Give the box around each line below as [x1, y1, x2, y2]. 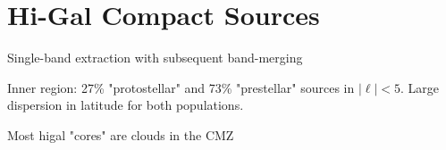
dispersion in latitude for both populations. [7, 96, 244, 114]
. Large [400, 78, 439, 96]
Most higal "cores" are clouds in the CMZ [7, 125, 234, 144]
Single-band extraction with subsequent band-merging [7, 48, 303, 67]
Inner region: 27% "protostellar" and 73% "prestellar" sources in [7, 78, 355, 96]
